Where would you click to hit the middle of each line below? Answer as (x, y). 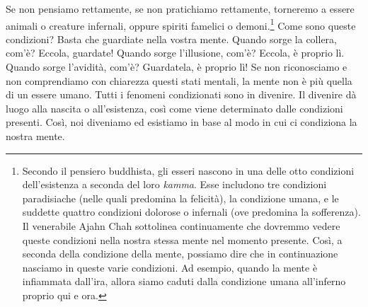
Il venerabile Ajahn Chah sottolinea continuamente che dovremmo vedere (181, 225)
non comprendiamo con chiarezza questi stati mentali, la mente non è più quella (179, 80)
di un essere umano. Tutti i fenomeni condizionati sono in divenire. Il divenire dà (181, 94)
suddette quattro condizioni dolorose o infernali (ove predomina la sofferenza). (191, 212)
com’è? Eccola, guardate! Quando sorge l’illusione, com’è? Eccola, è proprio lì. (175, 53)
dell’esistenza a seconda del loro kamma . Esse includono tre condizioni (174, 184)
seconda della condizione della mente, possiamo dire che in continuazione (180, 254)
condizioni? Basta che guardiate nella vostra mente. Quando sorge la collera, (172, 39)
